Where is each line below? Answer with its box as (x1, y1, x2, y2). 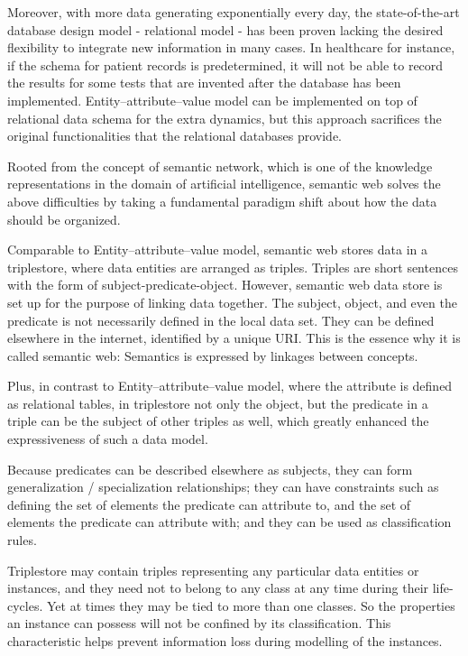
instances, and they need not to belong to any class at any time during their (7, 578, 429, 597)
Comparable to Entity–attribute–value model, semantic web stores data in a (7, 240, 428, 259)
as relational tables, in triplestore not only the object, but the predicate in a (7, 393, 428, 412)
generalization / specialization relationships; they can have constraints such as (7, 477, 439, 496)
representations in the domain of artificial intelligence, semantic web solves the (7, 174, 441, 193)
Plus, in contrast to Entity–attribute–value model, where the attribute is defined (7, 376, 453, 395)
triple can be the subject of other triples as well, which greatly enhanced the (7, 411, 429, 430)
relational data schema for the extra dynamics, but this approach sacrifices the (7, 108, 442, 127)
